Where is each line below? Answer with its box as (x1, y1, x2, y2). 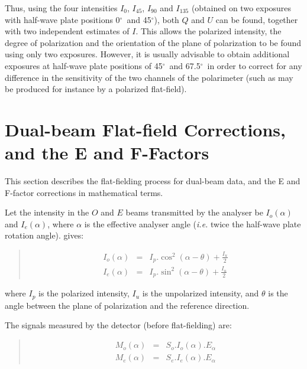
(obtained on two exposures (191, 2, 292, 14)
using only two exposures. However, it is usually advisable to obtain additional (5, 48, 290, 60)
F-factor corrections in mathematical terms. (5, 186, 163, 198)
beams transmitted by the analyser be (125, 206, 263, 218)
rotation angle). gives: (5, 229, 84, 241)
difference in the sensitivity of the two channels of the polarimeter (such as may (5, 71, 293, 83)
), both (154, 13, 179, 25)
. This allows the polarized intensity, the (135, 25, 282, 37)
